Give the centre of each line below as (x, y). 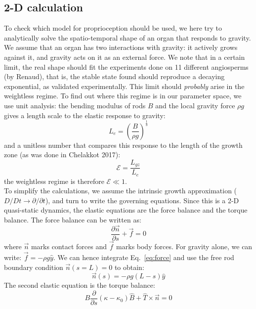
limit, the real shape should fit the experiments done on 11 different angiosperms (126, 66)
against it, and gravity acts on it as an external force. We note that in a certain (125, 57)
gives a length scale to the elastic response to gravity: (85, 115)
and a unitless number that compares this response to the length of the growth (123, 145)
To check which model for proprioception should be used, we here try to (113, 28)
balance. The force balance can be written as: (73, 220)
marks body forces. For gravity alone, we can (184, 246)
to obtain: (129, 267)
